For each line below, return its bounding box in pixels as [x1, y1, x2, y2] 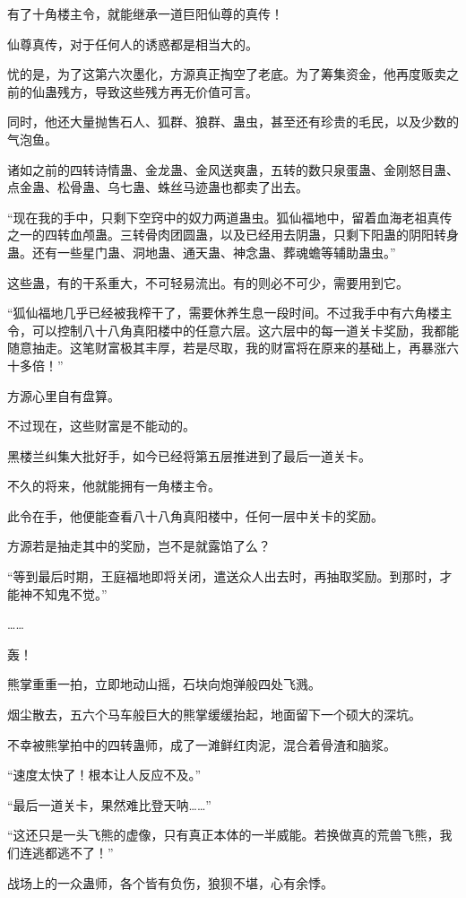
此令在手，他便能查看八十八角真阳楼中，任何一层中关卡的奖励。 [7, 506, 384, 525]
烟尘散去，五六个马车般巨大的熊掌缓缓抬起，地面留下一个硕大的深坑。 [7, 705, 421, 724]
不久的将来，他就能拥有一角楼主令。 [7, 476, 220, 495]
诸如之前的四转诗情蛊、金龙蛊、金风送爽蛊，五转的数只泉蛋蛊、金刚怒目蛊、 [7, 160, 459, 179]
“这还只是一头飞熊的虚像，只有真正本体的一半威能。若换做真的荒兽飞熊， [7, 825, 440, 844]
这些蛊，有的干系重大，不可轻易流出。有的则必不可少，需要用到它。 [7, 273, 409, 292]
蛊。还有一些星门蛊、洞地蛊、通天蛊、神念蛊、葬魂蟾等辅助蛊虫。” [7, 242, 396, 261]
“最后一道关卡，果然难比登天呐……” [7, 795, 211, 814]
